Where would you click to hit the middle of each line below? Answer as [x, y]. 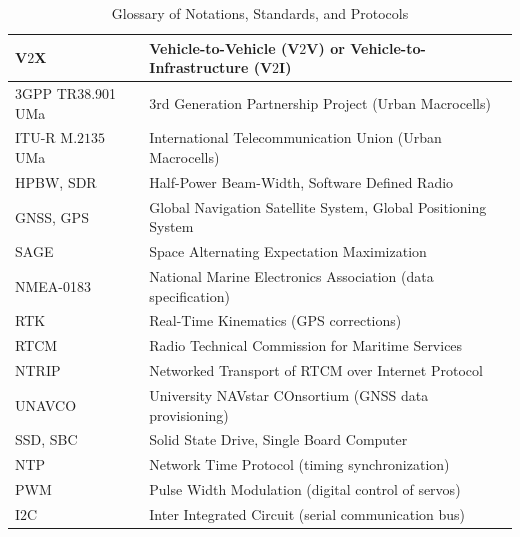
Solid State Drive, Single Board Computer [278, 439]
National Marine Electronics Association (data [291, 276]
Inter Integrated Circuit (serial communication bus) [307, 513]
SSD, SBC [46, 439]
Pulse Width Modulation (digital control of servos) [305, 489]
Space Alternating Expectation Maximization [288, 251]
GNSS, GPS [52, 216]
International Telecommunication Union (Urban [295, 137]
